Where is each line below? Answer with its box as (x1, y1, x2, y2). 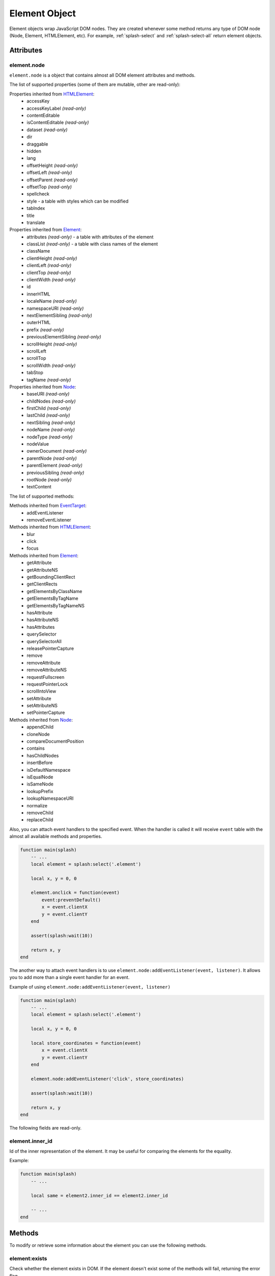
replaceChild (26, 817, 53, 823)
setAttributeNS (26, 702, 58, 709)
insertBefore (26, 759, 53, 766)
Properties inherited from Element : (9, 227, 82, 233)
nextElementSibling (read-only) (26, 312, 93, 318)
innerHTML (26, 291, 50, 297)
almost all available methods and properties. (9, 833, 102, 840)
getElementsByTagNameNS (26, 602, 85, 608)
